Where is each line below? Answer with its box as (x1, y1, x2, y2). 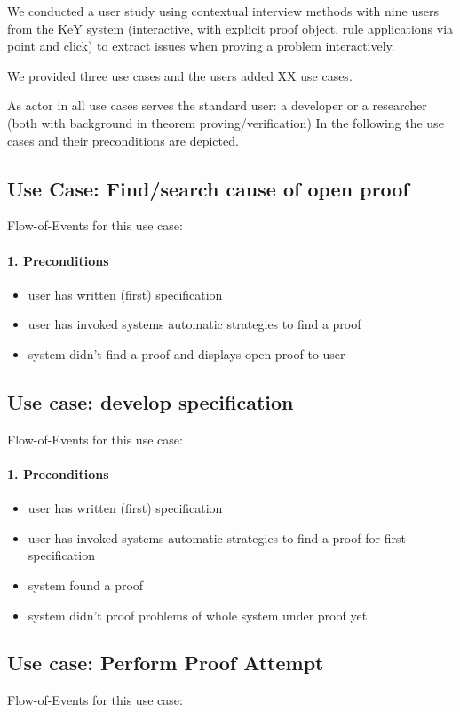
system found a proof (28, 575, 144, 594)
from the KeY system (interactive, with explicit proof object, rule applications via (7, 19, 454, 37)
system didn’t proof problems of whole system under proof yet (28, 605, 368, 624)
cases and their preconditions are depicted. (7, 131, 239, 149)
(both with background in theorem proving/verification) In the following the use (7, 113, 444, 132)
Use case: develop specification (7, 388, 294, 415)
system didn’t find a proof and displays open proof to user (28, 344, 345, 363)
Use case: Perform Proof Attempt (7, 649, 324, 676)
